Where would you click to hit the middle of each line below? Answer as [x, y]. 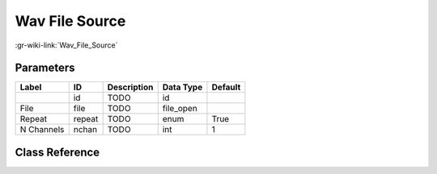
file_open [180, 109]
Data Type [182, 87]
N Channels [42, 130]
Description [130, 87]
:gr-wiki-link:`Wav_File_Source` [66, 45]
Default [226, 87]
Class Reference [57, 152]
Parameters [45, 68]
